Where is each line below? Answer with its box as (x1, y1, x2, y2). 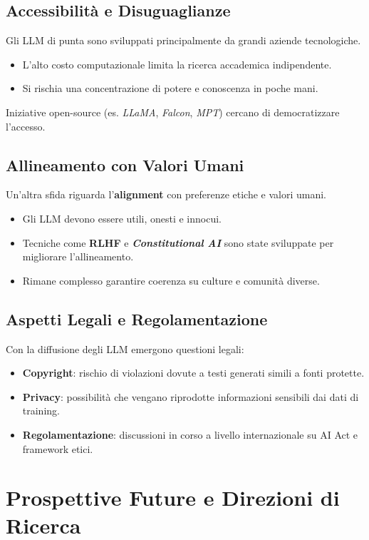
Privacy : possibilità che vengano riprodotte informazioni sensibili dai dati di (22, 389, 359, 404)
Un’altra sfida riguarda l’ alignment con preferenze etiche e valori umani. (6, 187, 326, 202)
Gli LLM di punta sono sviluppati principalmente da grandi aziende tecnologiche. (6, 33, 361, 48)
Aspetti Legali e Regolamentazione (6, 307, 268, 330)
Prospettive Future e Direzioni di (6, 483, 340, 512)
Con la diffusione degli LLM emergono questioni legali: (6, 341, 244, 356)
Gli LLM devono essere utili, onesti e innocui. (22, 210, 222, 225)
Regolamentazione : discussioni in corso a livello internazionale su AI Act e (22, 427, 358, 442)
